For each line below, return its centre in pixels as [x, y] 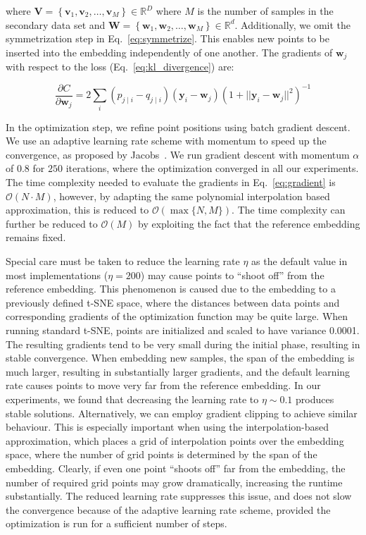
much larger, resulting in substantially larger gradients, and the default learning [178, 371]
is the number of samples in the [265, 11]
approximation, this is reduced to [77, 210]
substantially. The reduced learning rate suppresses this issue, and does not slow [179, 496]
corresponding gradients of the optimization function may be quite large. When [177, 316]
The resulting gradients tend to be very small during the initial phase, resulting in [183, 344]
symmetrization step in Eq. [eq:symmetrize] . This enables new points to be [168, 38]
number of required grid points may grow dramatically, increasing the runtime [174, 482]
